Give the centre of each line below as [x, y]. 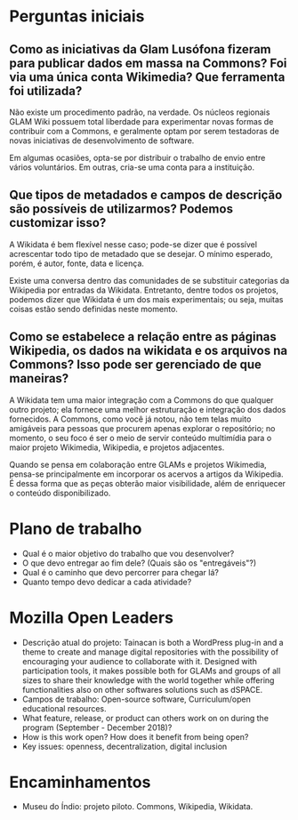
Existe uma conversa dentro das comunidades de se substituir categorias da [149, 280]
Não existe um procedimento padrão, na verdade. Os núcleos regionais [140, 112]
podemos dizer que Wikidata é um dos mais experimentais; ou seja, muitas [146, 299]
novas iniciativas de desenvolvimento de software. [102, 141]
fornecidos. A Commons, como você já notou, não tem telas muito [130, 419]
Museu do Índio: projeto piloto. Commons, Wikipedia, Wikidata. [137, 807]
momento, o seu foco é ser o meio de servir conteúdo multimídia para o [141, 438]
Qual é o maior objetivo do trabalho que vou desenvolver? [128, 553]
